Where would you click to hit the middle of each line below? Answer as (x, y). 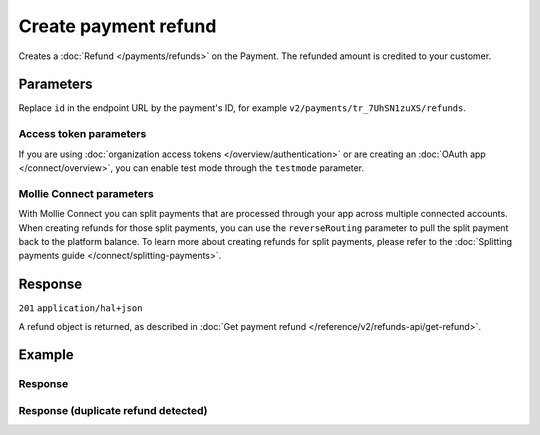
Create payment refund (117, 26)
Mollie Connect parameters (86, 193)
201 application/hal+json (80, 308)
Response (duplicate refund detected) (113, 410)
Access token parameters (82, 134)
